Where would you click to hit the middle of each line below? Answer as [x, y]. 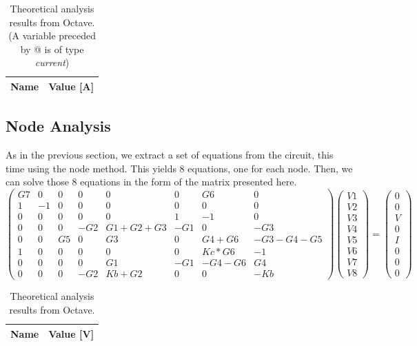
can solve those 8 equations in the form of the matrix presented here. [151, 182]
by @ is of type [52, 49]
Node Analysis [58, 126]
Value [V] [71, 333]
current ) [52, 62]
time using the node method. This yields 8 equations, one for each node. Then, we [179, 168]
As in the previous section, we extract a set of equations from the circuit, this [170, 155]
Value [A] [71, 86]
